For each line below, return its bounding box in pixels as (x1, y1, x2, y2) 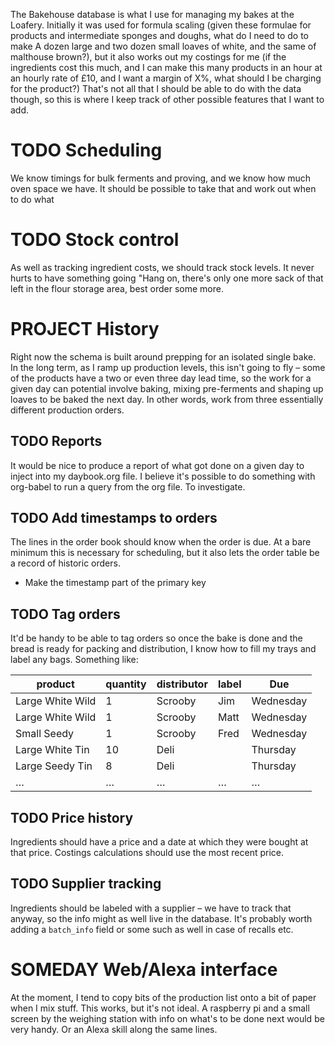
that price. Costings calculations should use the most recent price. (10, 847, 285, 859)
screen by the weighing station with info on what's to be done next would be (10, 1012, 325, 1024)
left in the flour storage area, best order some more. (10, 282, 224, 294)
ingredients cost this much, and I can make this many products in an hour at (10, 62, 323, 73)
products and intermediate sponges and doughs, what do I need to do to (10, 30, 309, 41)
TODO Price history (10, 809, 134, 826)
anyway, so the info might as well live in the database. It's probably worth (10, 912, 313, 924)
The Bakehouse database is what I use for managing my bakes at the (10, 9, 295, 20)
